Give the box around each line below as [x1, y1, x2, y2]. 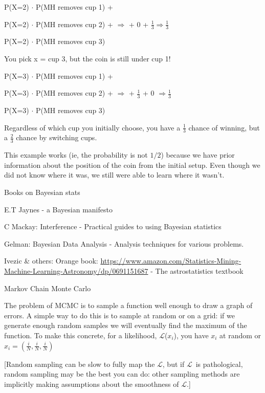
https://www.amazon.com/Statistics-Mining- [100, 255, 241, 266]
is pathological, [195, 358, 243, 369]
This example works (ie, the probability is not [4, 149, 148, 160]
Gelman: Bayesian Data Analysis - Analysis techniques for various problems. [4, 238, 244, 249]
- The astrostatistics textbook [150, 266, 244, 276]
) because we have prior [161, 149, 235, 160]
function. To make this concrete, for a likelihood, [4, 330, 157, 340]
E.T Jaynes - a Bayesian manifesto [4, 204, 113, 214]
